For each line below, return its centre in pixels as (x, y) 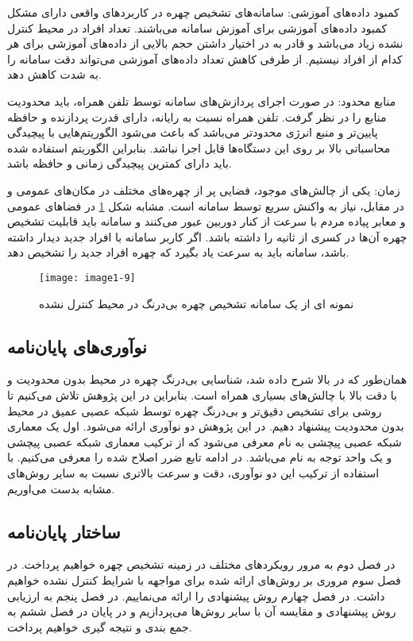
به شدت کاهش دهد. (54, 74)
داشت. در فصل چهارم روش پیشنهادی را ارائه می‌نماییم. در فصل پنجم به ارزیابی (196, 595)
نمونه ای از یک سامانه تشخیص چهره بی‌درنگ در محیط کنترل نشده (197, 303)
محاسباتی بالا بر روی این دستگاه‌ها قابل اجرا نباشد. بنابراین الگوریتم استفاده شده (199, 147)
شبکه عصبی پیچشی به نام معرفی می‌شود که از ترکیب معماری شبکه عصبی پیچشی (205, 441)
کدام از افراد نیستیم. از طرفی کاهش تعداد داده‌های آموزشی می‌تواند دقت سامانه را (205, 58)
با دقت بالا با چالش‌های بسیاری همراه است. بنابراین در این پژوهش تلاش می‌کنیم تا (202, 394)
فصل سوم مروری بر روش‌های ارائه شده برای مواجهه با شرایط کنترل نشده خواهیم (204, 579)
